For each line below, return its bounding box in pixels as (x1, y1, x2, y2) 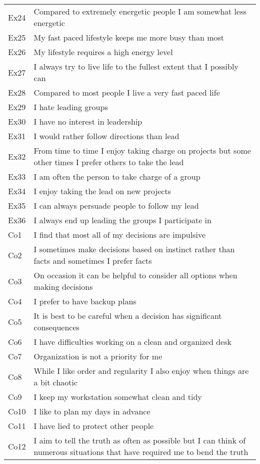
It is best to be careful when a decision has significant (33, 310, 222, 321)
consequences (33, 321, 79, 333)
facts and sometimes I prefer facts (33, 255, 152, 266)
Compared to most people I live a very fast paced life (33, 87, 220, 98)
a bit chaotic (33, 376, 78, 388)
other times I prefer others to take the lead (33, 156, 184, 168)
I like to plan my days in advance (33, 405, 150, 417)
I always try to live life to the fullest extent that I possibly (33, 61, 238, 72)
